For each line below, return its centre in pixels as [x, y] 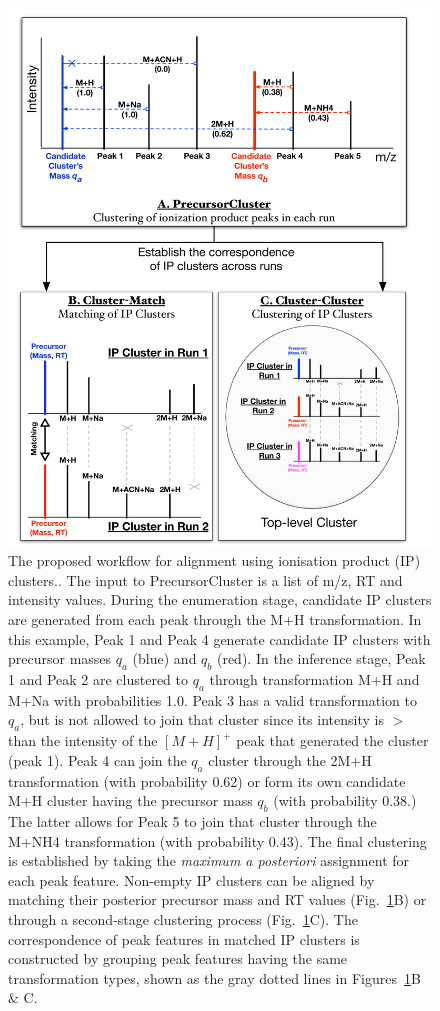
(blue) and [164, 658]
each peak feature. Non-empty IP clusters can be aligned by [191, 879]
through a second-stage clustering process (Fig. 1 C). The [183, 918]
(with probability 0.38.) [345, 800]
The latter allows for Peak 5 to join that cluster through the [192, 821]
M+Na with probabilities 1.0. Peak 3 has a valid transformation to [212, 699]
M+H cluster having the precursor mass [130, 800]
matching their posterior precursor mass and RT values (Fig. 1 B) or [217, 899]
